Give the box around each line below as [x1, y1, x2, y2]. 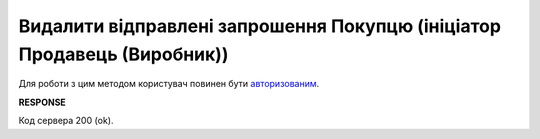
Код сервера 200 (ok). [18, 115, 114, 127]
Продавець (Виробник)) [18, 43, 229, 65]
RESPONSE [18, 96, 67, 108]
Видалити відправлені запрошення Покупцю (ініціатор [18, 15, 502, 37]
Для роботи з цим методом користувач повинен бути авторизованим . [18, 78, 320, 90]
